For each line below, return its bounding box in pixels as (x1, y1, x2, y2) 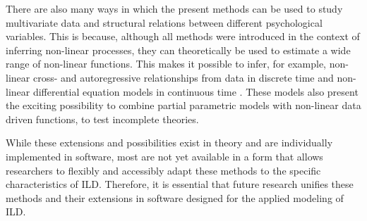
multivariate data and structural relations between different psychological (6, 15, 323, 30)
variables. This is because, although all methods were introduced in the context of (6, 29, 360, 44)
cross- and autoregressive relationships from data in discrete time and (32, 70, 334, 84)
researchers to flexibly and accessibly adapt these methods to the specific (6, 163, 321, 177)
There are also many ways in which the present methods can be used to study (6, 1, 343, 15)
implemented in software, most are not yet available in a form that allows (6, 149, 323, 163)
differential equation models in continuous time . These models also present (32, 84, 359, 99)
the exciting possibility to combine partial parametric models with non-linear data (6, 98, 361, 113)
